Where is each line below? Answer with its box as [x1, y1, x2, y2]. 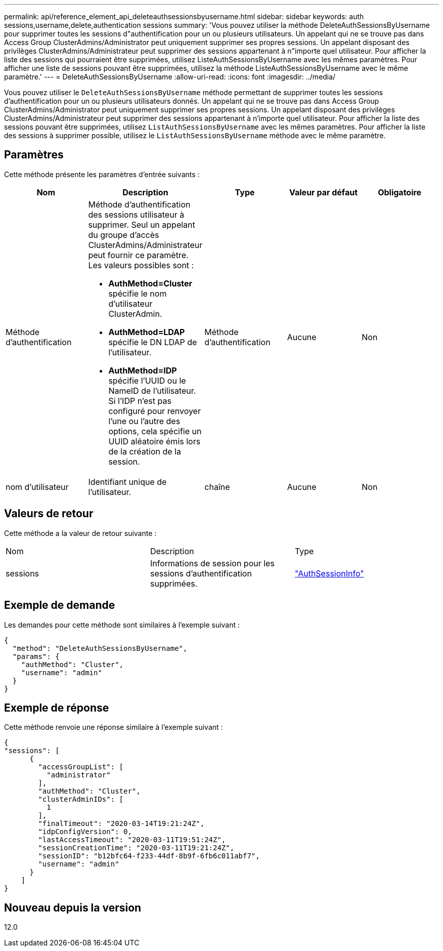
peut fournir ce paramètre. [88, 250, 189, 260]
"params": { [12, 652, 60, 660]
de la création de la [108, 446, 181, 457]
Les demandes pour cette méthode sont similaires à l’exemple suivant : [4, 620, 240, 629]
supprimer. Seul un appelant [88, 219, 195, 230]
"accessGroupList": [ [38, 763, 124, 771]
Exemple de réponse [4, 701, 109, 714]
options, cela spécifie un [108, 426, 202, 436]
